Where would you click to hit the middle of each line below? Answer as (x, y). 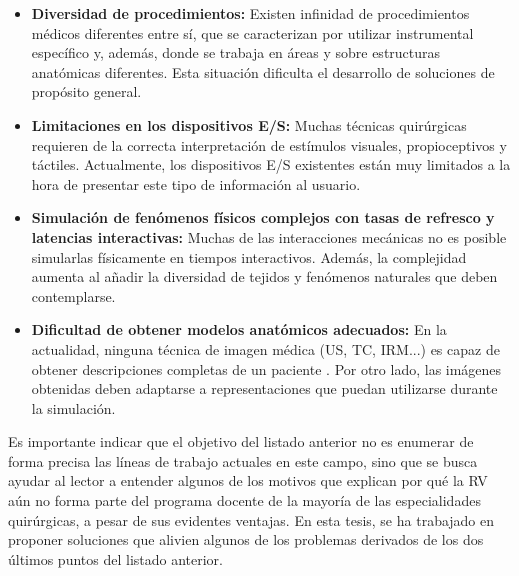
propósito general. (86, 91)
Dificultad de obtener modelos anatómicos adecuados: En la (239, 329)
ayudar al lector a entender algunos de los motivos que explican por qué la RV (248, 480)
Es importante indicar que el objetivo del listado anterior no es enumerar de (241, 441)
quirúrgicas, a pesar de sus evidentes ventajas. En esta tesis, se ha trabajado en (251, 519)
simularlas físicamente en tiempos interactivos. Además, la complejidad (249, 256)
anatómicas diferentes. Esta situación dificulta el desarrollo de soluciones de (263, 71)
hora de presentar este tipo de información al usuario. (196, 183)
